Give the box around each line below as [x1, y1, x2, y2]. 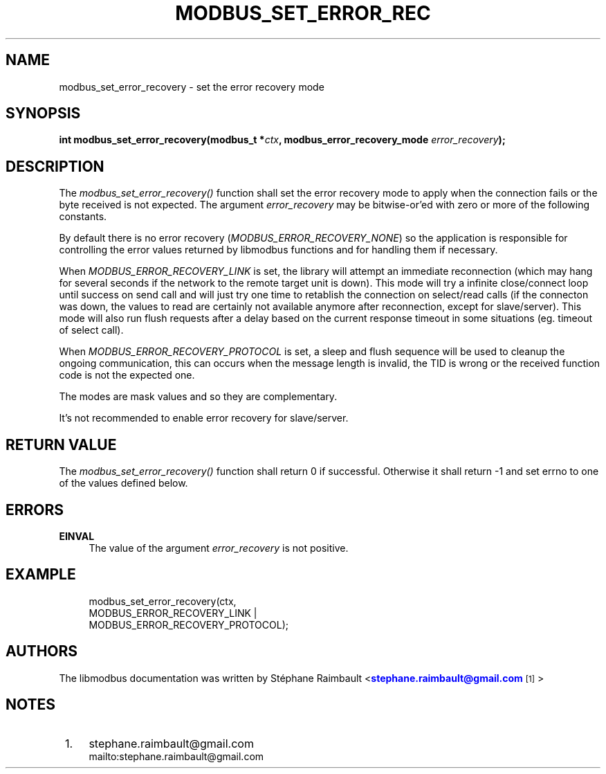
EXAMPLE [6, 566, 76, 584]
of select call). [59, 324, 124, 336]
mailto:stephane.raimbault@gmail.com [89, 750, 264, 762]
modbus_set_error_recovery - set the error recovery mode [59, 80, 324, 93]
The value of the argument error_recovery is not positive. [89, 541, 349, 554]
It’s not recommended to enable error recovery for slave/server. [59, 412, 349, 424]
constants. [59, 210, 107, 223]
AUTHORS [6, 642, 78, 660]
